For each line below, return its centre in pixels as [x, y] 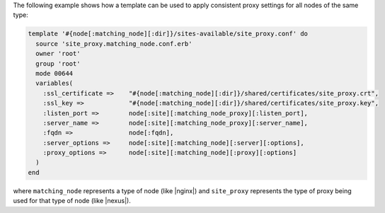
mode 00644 [54, 73]
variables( [54, 84]
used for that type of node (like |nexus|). [72, 201]
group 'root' [58, 63]
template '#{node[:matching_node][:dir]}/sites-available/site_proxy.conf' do [168, 34]
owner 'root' [58, 54]
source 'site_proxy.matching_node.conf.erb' [114, 44]
